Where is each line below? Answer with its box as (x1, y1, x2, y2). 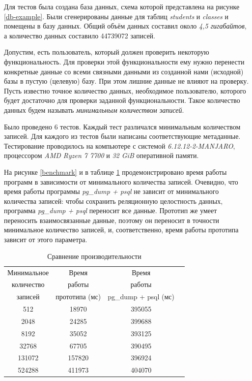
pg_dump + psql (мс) (108, 291, 175, 302)
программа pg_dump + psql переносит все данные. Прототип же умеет (4, 205, 217, 216)
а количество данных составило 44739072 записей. (4, 30, 155, 40)
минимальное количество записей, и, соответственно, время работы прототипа (4, 224, 239, 235)
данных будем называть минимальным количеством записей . (4, 104, 184, 115)
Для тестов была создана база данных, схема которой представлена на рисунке (4, 1, 240, 11)
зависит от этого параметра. (4, 234, 87, 245)
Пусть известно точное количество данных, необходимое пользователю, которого (4, 85, 246, 95)
